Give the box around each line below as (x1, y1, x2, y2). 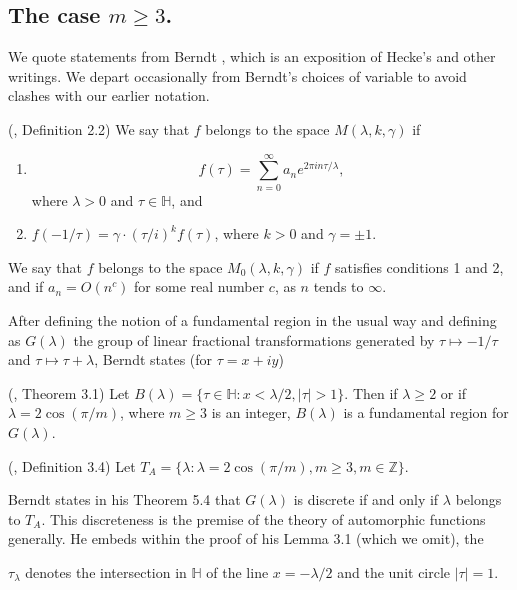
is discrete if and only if (293, 489, 439, 510)
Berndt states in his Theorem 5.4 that (8, 489, 241, 510)
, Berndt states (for (94, 349, 213, 370)
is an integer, (211, 402, 291, 423)
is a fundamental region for (343, 402, 509, 423)
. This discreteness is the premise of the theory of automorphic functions (41, 508, 486, 529)
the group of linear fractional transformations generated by (73, 329, 435, 350)
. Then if (344, 382, 398, 403)
